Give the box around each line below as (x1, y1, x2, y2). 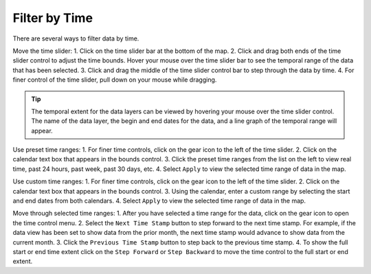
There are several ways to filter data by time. (12, 34, 139, 43)
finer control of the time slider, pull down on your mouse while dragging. (12, 76, 217, 84)
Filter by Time (12, 10, 93, 25)
